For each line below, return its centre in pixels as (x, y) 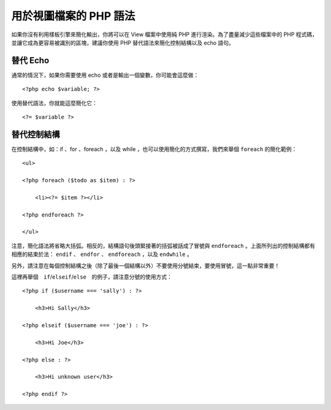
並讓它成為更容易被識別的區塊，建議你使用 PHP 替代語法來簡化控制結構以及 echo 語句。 (123, 42)
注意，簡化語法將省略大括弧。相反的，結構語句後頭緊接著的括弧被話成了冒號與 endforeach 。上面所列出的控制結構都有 (163, 246)
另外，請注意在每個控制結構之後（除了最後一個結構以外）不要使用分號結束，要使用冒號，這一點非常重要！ (146, 265)
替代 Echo (30, 60)
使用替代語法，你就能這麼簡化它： (54, 103)
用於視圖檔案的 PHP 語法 (73, 16)
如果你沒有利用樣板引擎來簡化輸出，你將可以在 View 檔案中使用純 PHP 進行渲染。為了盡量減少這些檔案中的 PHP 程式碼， (165, 34)
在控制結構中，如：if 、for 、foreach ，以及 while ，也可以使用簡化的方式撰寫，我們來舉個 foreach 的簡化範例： (154, 149)
